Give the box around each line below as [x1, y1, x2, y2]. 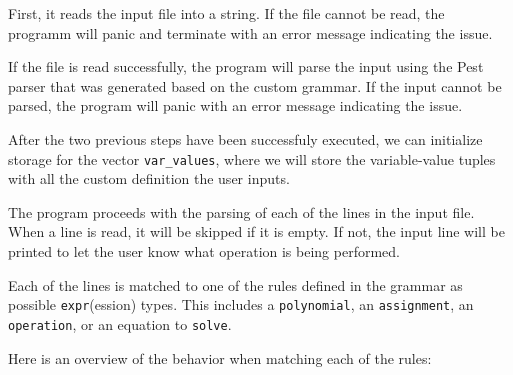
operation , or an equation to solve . [8, 313, 232, 334]
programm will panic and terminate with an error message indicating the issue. [8, 22, 493, 43]
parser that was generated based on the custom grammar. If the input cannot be [8, 75, 502, 96]
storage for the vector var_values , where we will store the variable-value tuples [8, 148, 496, 169]
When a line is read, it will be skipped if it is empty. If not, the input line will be [8, 221, 505, 242]
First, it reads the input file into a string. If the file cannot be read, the [8, 3, 445, 23]
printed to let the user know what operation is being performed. [8, 241, 400, 261]
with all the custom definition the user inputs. [8, 168, 290, 189]
